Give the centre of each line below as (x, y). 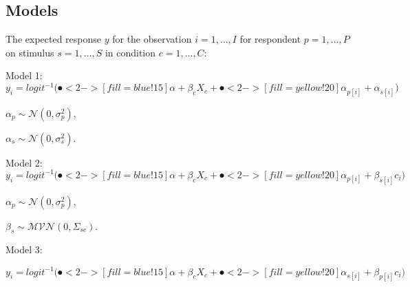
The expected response (54, 39)
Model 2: (24, 162)
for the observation (152, 39)
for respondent (270, 39)
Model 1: (24, 75)
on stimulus (30, 52)
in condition (130, 52)
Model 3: (24, 249)
